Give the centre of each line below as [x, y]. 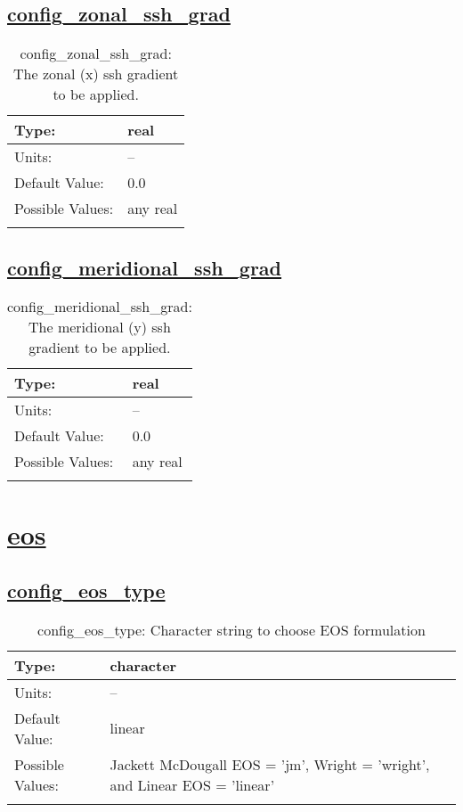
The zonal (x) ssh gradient [96, 74]
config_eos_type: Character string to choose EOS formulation [231, 629]
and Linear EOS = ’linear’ [192, 784]
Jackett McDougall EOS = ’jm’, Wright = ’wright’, [270, 764]
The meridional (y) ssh [100, 327]
